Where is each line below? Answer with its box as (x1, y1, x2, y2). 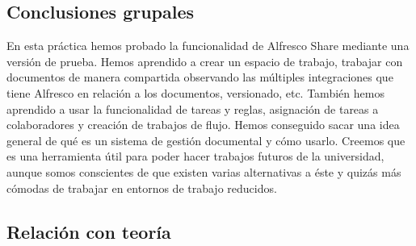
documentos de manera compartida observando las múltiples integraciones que (6, 69, 393, 85)
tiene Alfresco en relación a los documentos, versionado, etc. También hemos (6, 84, 384, 101)
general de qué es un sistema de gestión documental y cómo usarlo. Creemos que (6, 131, 405, 148)
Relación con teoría (6, 219, 171, 244)
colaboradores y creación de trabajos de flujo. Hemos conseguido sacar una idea (6, 116, 400, 133)
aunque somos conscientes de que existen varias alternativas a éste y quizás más (6, 163, 401, 180)
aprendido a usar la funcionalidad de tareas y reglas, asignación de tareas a (6, 100, 379, 117)
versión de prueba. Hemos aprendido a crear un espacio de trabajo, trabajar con (6, 52, 403, 69)
